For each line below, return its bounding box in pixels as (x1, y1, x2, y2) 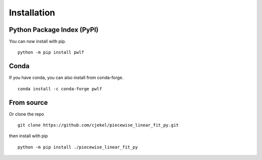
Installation (9, 7, 55, 18)
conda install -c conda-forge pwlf (17, 86, 102, 91)
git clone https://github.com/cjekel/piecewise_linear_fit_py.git (17, 122, 179, 128)
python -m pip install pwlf (17, 50, 84, 55)
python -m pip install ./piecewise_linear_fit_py (17, 144, 138, 150)
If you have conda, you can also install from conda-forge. (9, 75, 124, 81)
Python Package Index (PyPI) (9, 26, 99, 34)
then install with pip (9, 133, 48, 139)
